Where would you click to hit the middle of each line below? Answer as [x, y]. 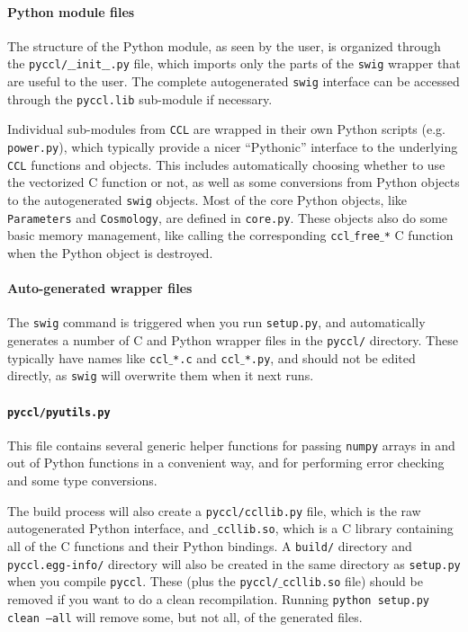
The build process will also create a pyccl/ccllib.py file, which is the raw [214, 510]
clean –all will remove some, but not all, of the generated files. [185, 616]
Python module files [71, 11]
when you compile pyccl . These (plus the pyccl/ [143, 581]
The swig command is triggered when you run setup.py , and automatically [216, 322]
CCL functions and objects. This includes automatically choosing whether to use [226, 164]
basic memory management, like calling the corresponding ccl [179, 235]
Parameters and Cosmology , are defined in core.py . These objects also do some [228, 217]
